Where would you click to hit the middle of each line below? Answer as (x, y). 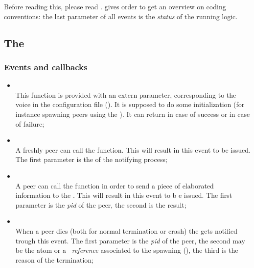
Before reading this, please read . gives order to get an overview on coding (115, 6)
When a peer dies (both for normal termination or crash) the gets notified (126, 230)
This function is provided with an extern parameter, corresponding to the (126, 94)
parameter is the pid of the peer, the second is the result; (101, 204)
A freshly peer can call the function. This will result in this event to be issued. (133, 149)
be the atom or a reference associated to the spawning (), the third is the (127, 250)
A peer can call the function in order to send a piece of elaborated (115, 185)
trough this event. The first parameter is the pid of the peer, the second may (130, 240)
